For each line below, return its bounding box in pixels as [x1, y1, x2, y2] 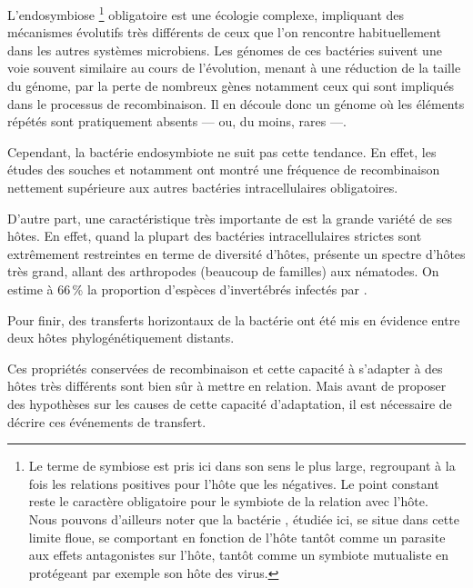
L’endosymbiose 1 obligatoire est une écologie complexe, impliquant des [7, 3, 405, 24]
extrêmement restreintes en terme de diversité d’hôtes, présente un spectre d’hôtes [7, 244, 466, 263]
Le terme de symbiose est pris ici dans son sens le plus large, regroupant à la [28, 456, 456, 475]
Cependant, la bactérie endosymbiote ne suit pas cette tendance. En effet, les [7, 142, 437, 161]
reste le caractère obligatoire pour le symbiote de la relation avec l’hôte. [28, 492, 428, 511]
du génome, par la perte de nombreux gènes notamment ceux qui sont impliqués [7, 76, 455, 95]
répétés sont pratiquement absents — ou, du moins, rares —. [7, 112, 347, 131]
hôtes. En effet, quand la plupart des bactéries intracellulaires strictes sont [7, 226, 422, 245]
